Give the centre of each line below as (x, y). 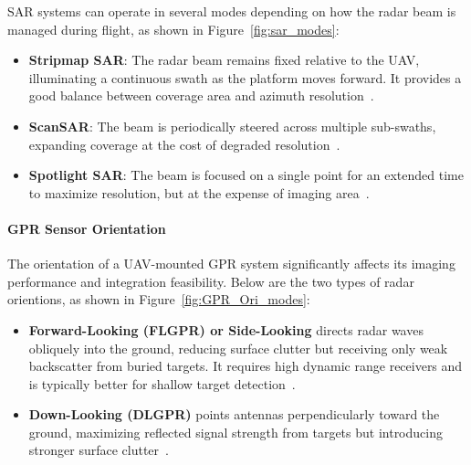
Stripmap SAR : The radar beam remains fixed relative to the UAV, (224, 60)
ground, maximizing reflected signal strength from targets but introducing (235, 432)
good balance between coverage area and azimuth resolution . (201, 95)
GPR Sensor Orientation (87, 228)
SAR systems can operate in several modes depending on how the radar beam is (232, 11)
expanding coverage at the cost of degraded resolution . (184, 144)
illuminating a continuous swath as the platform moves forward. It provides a (245, 77)
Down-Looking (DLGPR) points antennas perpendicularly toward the (234, 414)
